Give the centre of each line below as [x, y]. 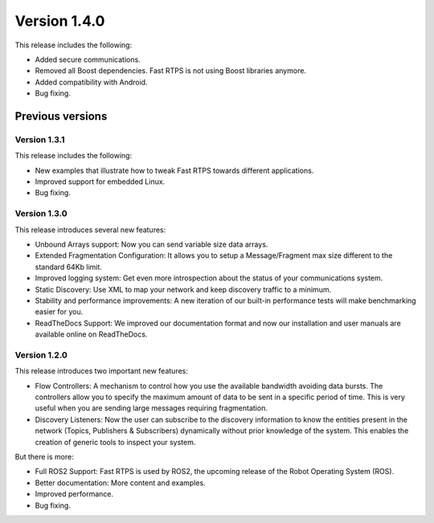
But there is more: [44, 456]
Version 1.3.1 [40, 139]
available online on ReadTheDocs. [91, 334]
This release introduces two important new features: [102, 371]
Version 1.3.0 [41, 214]
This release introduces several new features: [90, 230]
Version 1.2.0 [41, 355]
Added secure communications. [88, 59]
